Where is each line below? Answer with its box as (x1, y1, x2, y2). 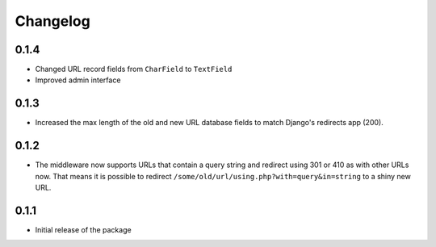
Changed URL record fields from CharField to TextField (35, 65, 233, 74)
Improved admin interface (35, 75, 121, 85)
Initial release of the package (35, 224, 132, 234)
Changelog (15, 12, 90, 30)
